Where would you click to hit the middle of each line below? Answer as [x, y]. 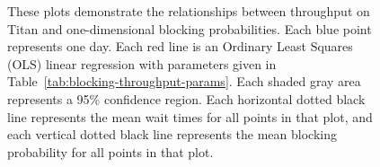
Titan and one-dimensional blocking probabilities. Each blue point [190, 28]
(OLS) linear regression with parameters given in [142, 63]
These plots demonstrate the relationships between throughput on [189, 11]
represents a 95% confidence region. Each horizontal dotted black [186, 98]
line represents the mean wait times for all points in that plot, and [190, 116]
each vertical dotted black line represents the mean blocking [172, 134]
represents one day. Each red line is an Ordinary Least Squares [180, 46]
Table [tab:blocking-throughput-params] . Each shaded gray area [184, 81]
